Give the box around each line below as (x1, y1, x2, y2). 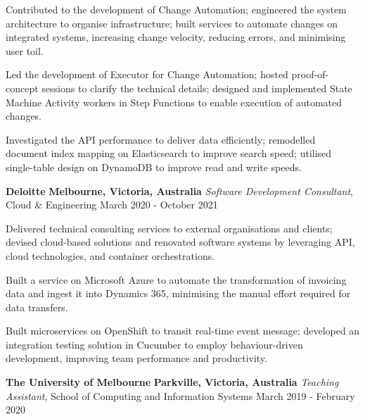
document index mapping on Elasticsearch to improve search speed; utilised (6, 146, 332, 161)
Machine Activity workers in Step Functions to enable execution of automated (6, 94, 342, 109)
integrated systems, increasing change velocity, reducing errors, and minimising (6, 30, 346, 44)
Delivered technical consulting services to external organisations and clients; (6, 220, 333, 235)
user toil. (6, 43, 44, 58)
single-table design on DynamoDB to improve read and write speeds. (6, 159, 302, 174)
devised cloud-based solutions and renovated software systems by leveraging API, (6, 234, 355, 249)
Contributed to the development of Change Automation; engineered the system (6, 2, 347, 16)
